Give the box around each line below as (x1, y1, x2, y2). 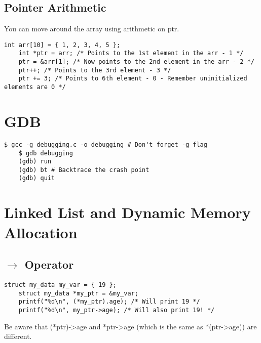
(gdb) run (18, 158, 52, 165)
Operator (24, 256, 74, 272)
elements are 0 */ (4, 83, 66, 91)
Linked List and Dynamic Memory (4, 202, 251, 223)
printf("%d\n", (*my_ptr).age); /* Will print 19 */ (18, 298, 200, 306)
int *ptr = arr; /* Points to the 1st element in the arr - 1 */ (18, 50, 244, 57)
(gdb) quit (18, 175, 55, 182)
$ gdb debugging (18, 149, 73, 157)
